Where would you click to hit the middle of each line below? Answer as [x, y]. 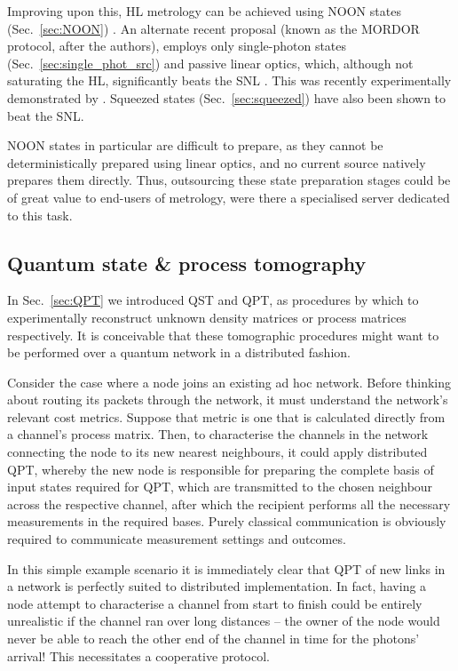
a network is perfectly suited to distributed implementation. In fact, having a [217, 586]
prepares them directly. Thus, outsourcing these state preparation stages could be [229, 180]
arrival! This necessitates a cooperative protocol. [139, 655]
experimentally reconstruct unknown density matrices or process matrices [207, 317]
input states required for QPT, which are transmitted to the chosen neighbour [220, 487]
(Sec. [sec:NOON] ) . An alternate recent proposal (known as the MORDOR [213, 28]
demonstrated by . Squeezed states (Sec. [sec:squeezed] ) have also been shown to [227, 97]
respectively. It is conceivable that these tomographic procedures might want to [223, 335]
